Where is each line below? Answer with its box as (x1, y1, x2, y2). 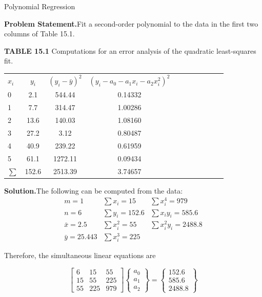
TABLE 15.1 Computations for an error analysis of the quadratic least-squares (4, 45, 256, 56)
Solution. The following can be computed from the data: (4, 185, 183, 196)
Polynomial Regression (4, 1, 75, 11)
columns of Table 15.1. (4, 28, 75, 39)
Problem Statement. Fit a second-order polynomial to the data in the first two (4, 18, 258, 29)
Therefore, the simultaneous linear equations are (4, 250, 156, 261)
